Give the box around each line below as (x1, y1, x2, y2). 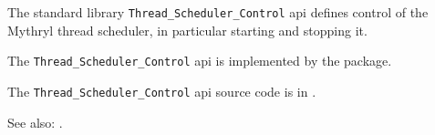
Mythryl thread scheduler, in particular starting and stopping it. (7, 20, 368, 39)
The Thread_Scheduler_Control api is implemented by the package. (7, 51, 392, 70)
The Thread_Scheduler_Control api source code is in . (7, 81, 316, 100)
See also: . (7, 112, 63, 131)
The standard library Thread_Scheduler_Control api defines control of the (7, 3, 429, 21)
